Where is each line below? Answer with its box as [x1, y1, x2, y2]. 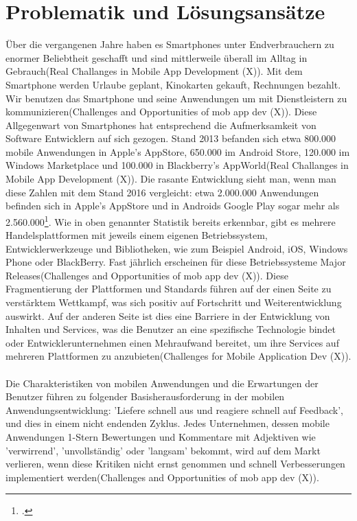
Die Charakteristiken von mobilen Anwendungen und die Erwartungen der [5, 375, 319, 390]
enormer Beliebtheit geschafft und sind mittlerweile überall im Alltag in [5, 50, 308, 65]
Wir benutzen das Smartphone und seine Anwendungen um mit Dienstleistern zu [5, 91, 347, 105]
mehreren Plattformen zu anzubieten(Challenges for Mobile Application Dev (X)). [5, 349, 352, 363]
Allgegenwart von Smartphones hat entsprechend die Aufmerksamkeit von [5, 117, 316, 132]
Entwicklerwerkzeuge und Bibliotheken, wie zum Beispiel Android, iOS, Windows [5, 241, 348, 255]
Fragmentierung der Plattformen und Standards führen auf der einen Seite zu [5, 281, 332, 296]
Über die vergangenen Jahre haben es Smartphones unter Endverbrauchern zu [5, 37, 334, 51]
